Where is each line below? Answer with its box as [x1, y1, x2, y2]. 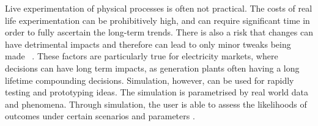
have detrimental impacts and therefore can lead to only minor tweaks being [5, 37, 291, 50]
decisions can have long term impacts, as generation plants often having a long [5, 61, 300, 74]
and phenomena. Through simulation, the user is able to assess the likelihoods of [5, 97, 307, 110]
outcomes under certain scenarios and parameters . [5, 109, 195, 122]
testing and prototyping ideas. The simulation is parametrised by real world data [5, 86, 309, 98]
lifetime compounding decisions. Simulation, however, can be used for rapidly [5, 73, 294, 86]
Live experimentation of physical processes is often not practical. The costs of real [5, 2, 312, 14]
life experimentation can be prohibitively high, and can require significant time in [5, 13, 310, 26]
